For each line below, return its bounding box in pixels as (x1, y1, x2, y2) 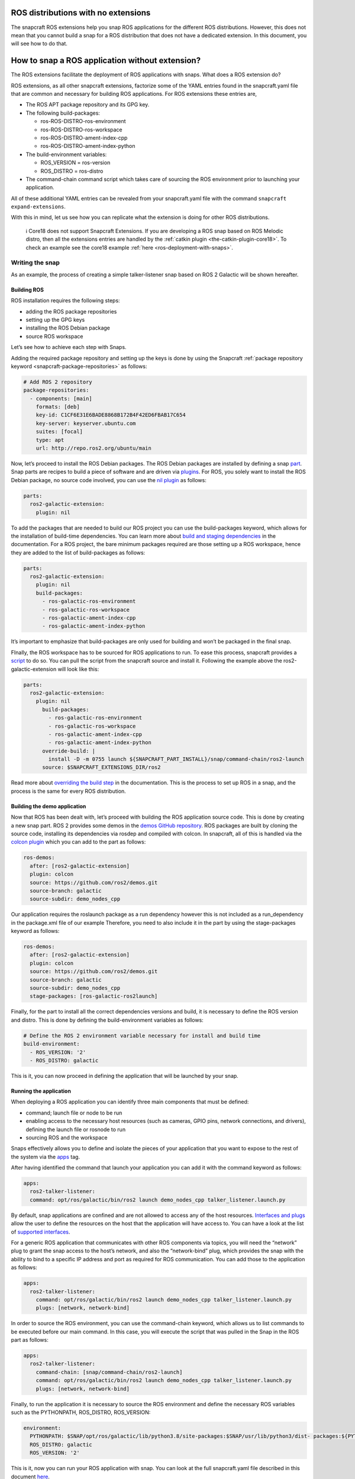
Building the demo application (11, 802, 86, 810)
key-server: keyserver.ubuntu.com (35, 420, 136, 427)
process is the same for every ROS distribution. (11, 787, 127, 795)
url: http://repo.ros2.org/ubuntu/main (35, 445, 152, 451)
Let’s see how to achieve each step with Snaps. (11, 344, 127, 351)
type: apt (35, 437, 64, 443)
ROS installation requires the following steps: (11, 297, 121, 304)
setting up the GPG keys (25, 316, 85, 323)
